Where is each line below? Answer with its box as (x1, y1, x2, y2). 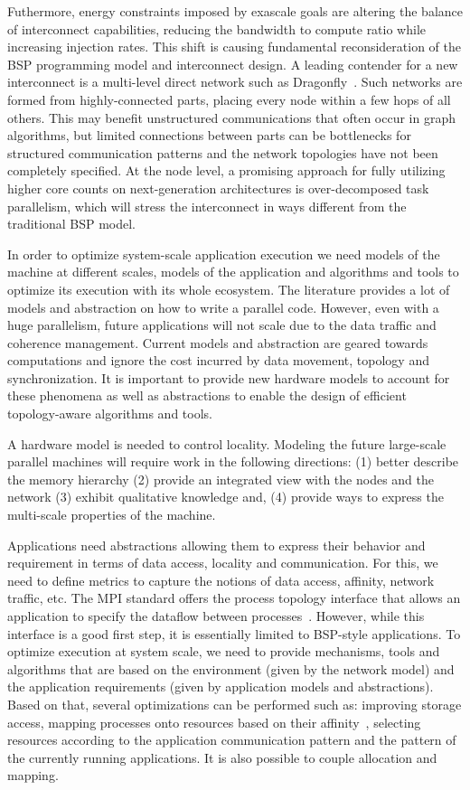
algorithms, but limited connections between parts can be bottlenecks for (7, 126, 411, 145)
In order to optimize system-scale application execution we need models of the (7, 244, 440, 263)
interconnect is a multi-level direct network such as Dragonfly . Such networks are (7, 72, 463, 91)
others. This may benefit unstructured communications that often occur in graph (7, 108, 456, 127)
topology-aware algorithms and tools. (7, 404, 212, 423)
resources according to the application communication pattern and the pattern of (7, 730, 456, 749)
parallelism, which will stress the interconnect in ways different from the (7, 196, 407, 215)
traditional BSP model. (7, 214, 136, 233)
